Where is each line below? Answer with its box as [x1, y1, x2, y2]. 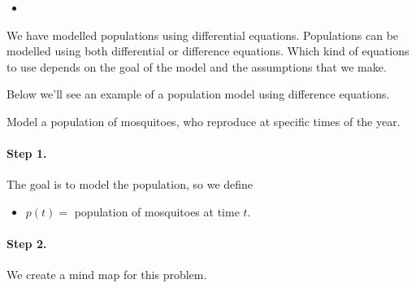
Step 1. [6, 145, 47, 162]
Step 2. [6, 235, 47, 252]
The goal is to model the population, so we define [6, 176, 253, 193]
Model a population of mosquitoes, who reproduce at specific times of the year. [6, 112, 401, 129]
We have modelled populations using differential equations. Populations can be [6, 26, 399, 43]
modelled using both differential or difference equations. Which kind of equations [6, 42, 409, 59]
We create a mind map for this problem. [6, 266, 207, 283]
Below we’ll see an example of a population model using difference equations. [6, 85, 390, 103]
